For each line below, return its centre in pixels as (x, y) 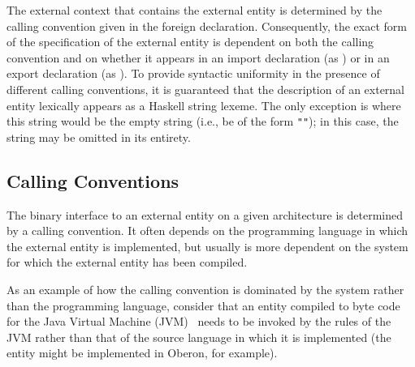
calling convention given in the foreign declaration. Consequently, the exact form (207, 26)
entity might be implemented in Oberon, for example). (142, 353)
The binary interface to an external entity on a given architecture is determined (205, 214)
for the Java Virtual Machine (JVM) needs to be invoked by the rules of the (199, 321)
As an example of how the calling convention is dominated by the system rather (205, 289)
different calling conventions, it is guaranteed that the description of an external (206, 89)
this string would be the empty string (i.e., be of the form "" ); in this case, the (203, 121)
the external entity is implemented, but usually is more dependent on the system (207, 246)
